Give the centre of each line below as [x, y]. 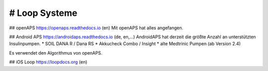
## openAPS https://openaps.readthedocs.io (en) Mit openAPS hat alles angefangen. [96, 28]
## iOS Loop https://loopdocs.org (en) [48, 62]
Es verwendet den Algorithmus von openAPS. [56, 53]
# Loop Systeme [43, 13]
